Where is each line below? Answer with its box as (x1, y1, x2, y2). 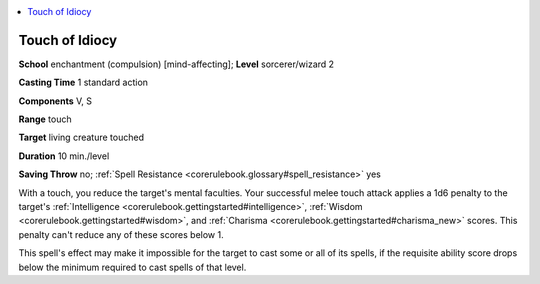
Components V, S (18, 95, 92, 107)
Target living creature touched (18, 131, 145, 144)
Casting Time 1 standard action (18, 76, 149, 89)
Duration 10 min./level (18, 150, 110, 162)
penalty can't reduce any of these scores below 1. (18, 228, 224, 240)
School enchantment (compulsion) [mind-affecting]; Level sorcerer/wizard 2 (18, 58, 335, 70)
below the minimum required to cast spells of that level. (18, 261, 247, 273)
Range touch (18, 113, 72, 125)
